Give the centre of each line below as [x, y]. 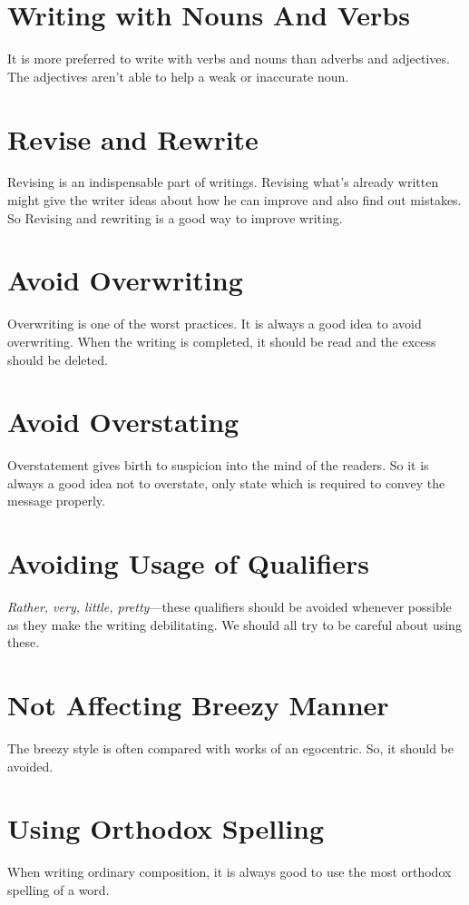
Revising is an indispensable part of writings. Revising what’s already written [223, 182]
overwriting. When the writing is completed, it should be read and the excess [222, 341]
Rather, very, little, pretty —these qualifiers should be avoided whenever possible [230, 607]
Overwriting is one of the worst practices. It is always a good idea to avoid [215, 324]
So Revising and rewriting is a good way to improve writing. [175, 217]
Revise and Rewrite [133, 138]
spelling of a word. [59, 889]
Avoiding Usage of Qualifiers [189, 563]
